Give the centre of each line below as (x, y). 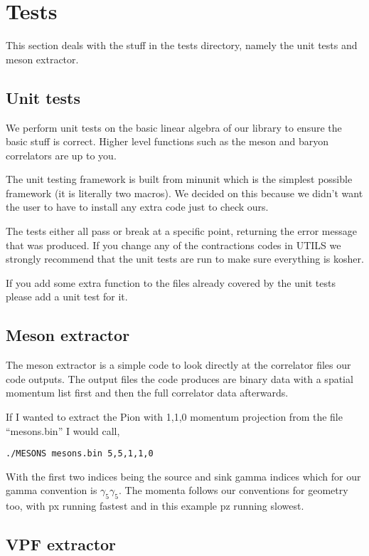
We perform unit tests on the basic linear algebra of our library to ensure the (174, 127)
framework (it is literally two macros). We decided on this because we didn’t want (184, 193)
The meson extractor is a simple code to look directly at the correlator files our (178, 365)
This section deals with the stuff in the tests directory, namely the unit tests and (182, 45)
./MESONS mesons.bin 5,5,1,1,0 (80, 454)
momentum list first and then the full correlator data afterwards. (147, 393)
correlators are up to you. (61, 155)
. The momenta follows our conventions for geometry (233, 490)
